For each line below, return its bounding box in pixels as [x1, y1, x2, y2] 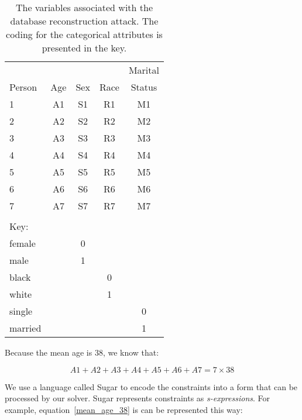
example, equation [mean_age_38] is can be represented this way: [5, 403, 243, 415]
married [9, 321, 42, 335]
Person [9, 80, 37, 94]
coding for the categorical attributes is [6, 27, 163, 41]
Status [131, 80, 157, 94]
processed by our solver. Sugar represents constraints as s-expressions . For [5, 392, 270, 404]
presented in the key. [42, 41, 127, 54]
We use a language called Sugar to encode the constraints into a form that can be [5, 380, 298, 393]
